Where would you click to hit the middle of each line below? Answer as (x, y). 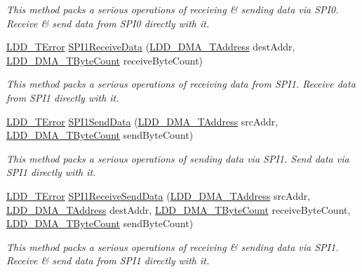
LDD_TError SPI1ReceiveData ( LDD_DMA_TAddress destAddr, (151, 47)
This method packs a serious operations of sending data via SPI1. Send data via (178, 158)
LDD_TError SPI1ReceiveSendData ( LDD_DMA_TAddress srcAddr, (159, 195)
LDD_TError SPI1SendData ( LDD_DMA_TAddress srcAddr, (142, 121)
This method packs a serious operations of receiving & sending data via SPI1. (173, 246)
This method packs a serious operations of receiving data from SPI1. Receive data (181, 84)
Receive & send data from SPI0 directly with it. (108, 23)
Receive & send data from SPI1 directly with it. (108, 260)
